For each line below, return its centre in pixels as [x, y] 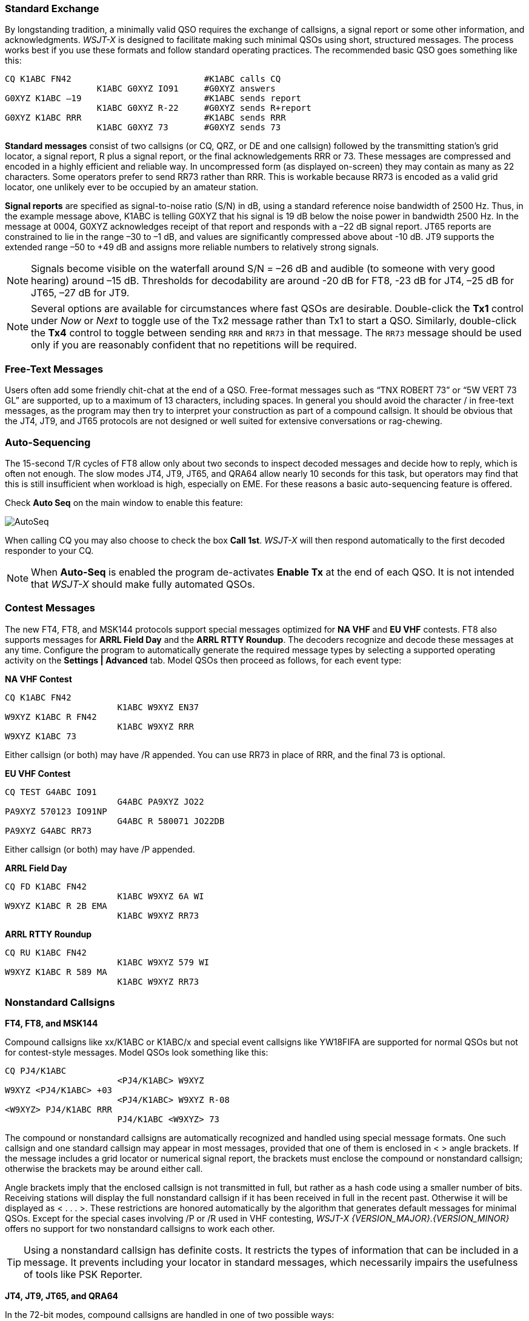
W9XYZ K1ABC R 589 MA [56, 972]
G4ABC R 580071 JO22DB [171, 821]
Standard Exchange [52, 8]
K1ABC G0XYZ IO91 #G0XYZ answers [186, 89]
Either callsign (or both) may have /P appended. [100, 849]
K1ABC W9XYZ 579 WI [163, 962]
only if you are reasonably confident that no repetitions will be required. [194, 345]
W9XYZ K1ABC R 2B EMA [56, 906]
